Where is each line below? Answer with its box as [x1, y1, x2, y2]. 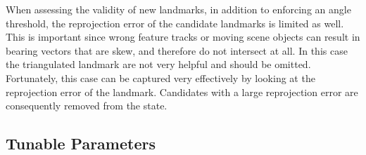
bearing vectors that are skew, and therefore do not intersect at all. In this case [6, 43, 348, 58]
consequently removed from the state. [6, 98, 168, 113]
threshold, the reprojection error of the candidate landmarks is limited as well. [6, 15, 344, 30]
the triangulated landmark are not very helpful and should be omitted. [6, 57, 311, 72]
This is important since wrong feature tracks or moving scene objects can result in [6, 29, 360, 44]
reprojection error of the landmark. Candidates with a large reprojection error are [6, 84, 358, 99]
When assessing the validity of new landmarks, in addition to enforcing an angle [6, 2, 351, 16]
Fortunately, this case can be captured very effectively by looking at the [6, 70, 315, 85]
